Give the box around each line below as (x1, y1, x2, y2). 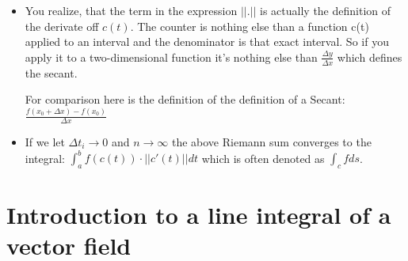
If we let (25, 133, 65, 149)
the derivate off (25, 17, 99, 34)
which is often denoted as (201, 149, 325, 166)
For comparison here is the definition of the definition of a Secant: (25, 91, 345, 108)
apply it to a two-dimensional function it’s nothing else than (25, 48, 318, 65)
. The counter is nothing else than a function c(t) (130, 17, 369, 34)
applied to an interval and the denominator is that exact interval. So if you (25, 33, 389, 50)
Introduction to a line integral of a (6, 199, 391, 231)
